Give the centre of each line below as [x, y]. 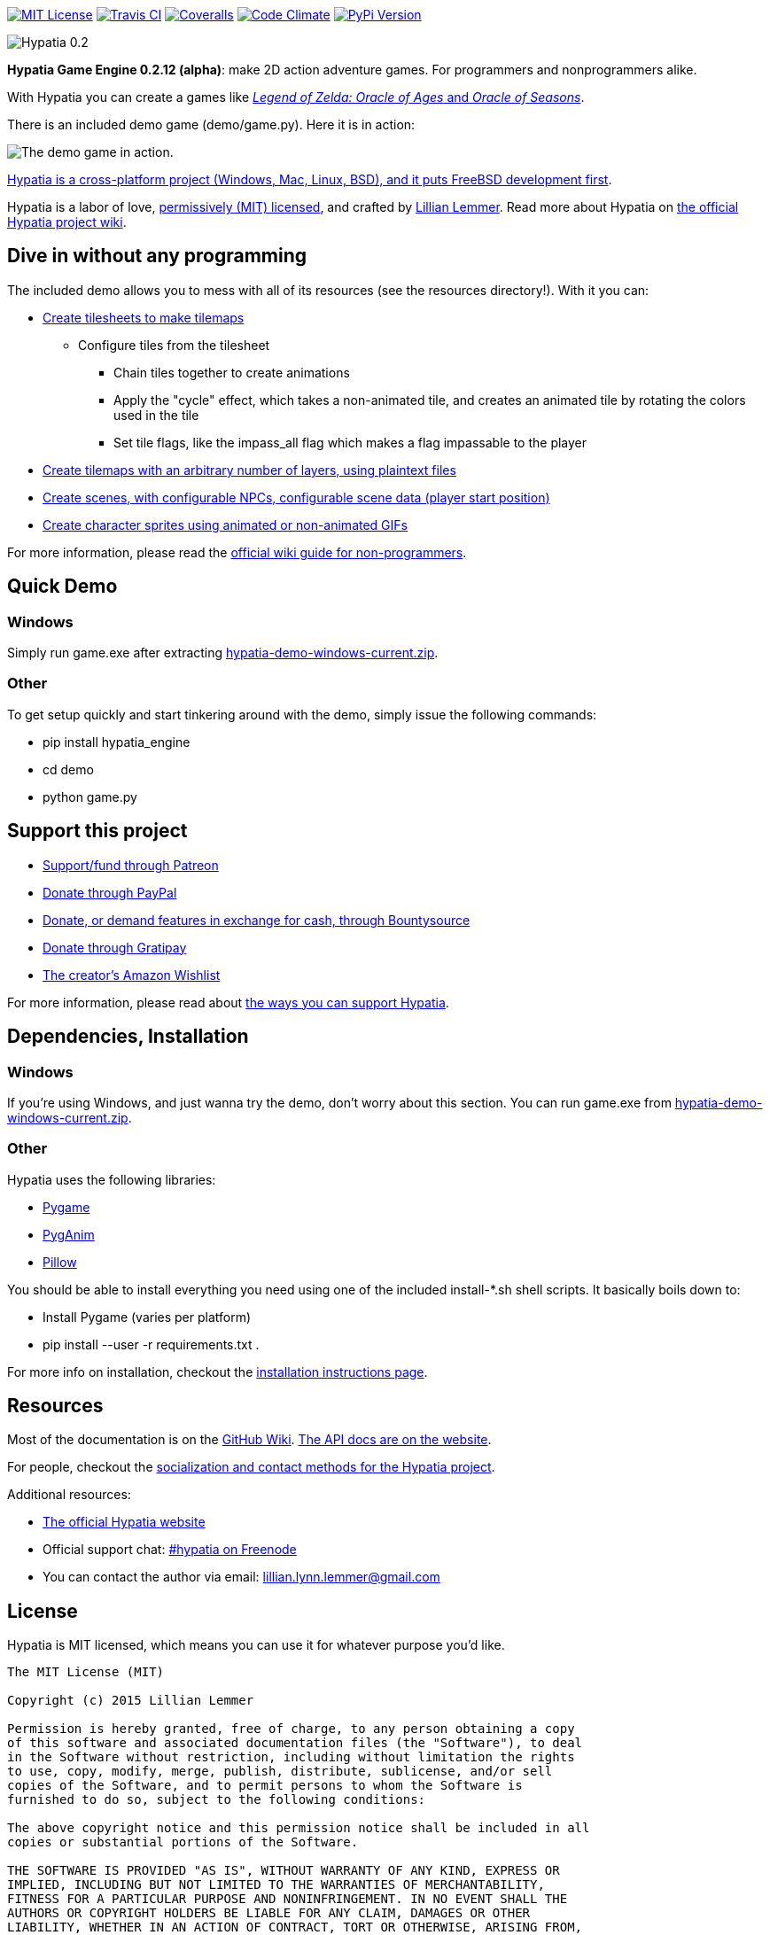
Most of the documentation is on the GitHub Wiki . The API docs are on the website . [249, 1440]
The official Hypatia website [124, 1522]
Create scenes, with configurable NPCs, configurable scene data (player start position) [296, 497]
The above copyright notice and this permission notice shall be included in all [299, 1828]
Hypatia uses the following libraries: [112, 1179]
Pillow [60, 1262]
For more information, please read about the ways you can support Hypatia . [228, 1002]
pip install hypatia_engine [117, 742]
